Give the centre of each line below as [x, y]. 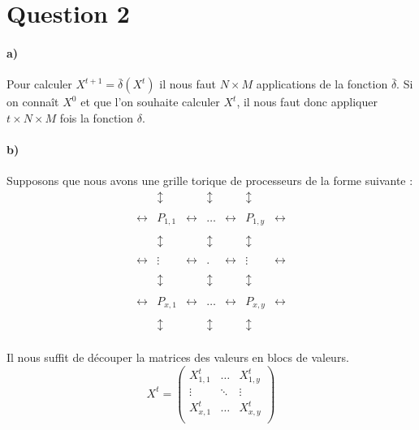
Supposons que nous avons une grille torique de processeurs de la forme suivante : [210, 181]
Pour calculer [39, 84]
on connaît [33, 102]
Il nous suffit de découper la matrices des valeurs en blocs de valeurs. [178, 357]
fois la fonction [97, 117]
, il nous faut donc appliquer [307, 102]
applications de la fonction [322, 84]
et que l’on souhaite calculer [150, 102]
